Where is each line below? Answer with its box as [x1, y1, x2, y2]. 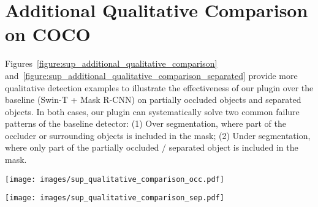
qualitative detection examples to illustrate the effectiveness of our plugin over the [5, 81, 314, 94]
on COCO [5, 21, 91, 47]
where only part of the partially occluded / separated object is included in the [5, 141, 298, 154]
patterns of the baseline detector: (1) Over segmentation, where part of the [5, 117, 286, 130]
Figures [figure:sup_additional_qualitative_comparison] [5, 57, 218, 70]
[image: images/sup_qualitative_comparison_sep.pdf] [5, 194, 224, 203]
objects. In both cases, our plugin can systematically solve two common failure [5, 105, 300, 118]
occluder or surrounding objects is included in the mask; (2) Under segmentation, [5, 129, 311, 141]
